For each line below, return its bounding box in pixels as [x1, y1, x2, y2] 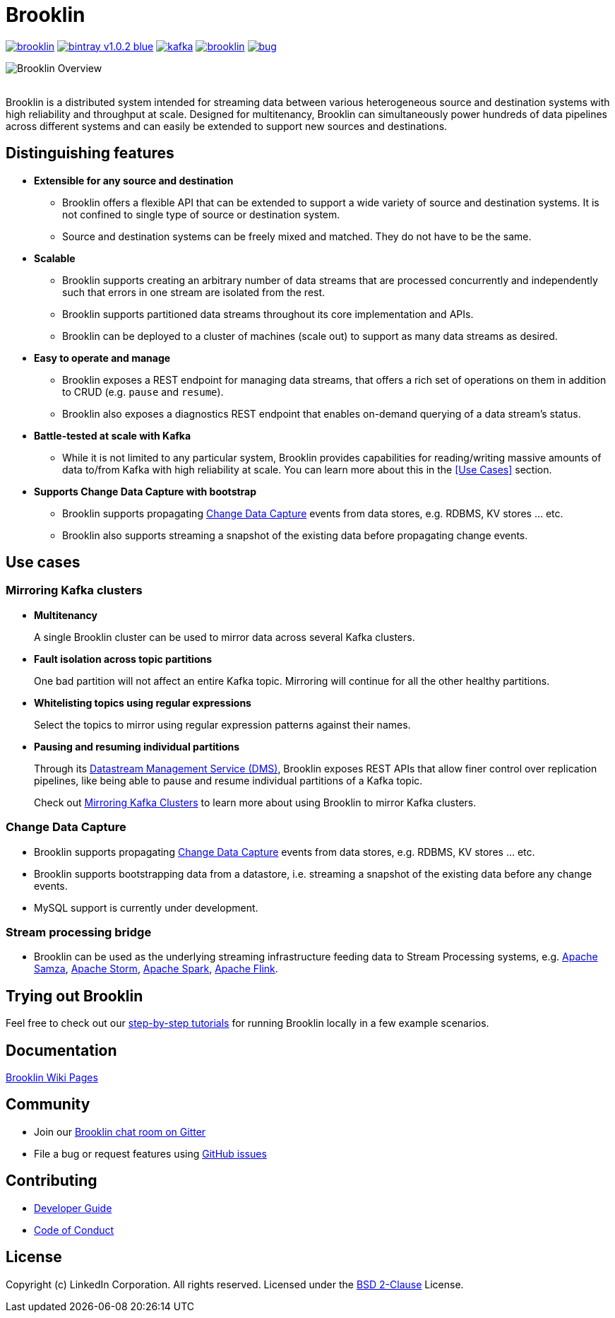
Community [6, 1095, 90, 1114]
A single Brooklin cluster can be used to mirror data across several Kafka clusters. [34, 630, 415, 643]
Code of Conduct [34, 1223, 114, 1236]
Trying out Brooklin [6, 987, 143, 1005]
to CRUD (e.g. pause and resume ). [62, 385, 224, 398]
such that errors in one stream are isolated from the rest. [62, 286, 326, 298]
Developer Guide [34, 1201, 112, 1214]
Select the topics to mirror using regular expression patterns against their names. [34, 718, 411, 731]
